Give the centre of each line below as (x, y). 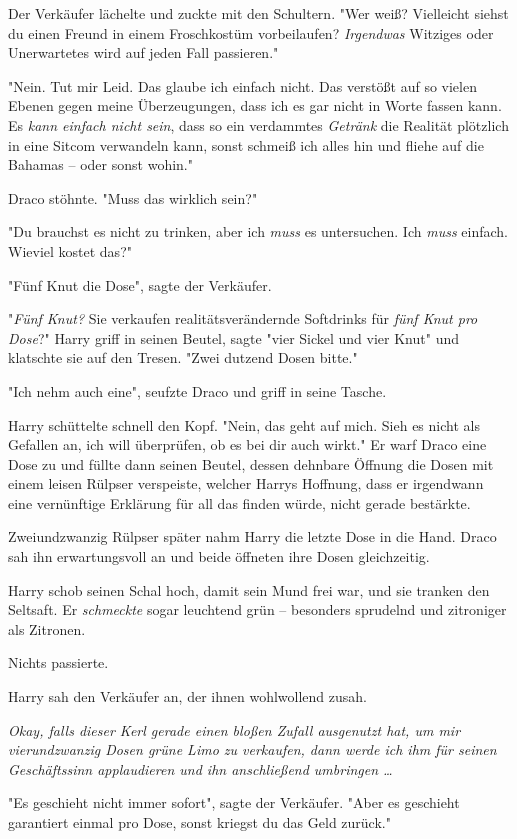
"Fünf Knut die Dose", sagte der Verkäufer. (140, 284)
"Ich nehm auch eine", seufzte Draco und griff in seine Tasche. (197, 390)
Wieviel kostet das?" (70, 250)
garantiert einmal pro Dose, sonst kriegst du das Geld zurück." (199, 822)
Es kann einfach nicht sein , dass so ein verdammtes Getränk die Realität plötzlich (258, 124)
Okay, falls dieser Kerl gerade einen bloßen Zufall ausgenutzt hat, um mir (234, 729)
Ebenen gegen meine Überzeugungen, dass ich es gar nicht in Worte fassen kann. (255, 105)
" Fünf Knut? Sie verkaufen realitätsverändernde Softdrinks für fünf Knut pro (243, 318)
